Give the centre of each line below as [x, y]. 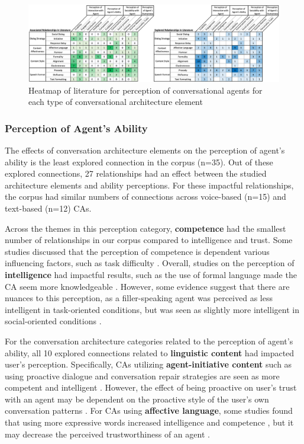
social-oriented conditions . [53, 321]
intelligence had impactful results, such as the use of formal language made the [151, 274]
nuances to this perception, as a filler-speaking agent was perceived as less [139, 298]
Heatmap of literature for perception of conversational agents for [145, 90]
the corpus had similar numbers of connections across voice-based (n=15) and [145, 197]
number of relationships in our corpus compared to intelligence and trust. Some [149, 240]
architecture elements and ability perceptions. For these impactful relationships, [149, 185]
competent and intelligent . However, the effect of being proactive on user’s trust [151, 387]
